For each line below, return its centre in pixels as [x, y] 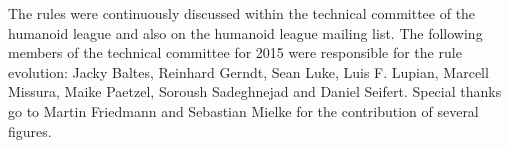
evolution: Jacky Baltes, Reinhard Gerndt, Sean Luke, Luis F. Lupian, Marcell [248, 71]
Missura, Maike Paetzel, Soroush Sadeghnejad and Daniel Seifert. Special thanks [255, 91]
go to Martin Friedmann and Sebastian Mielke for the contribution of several [243, 110]
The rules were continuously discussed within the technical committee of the [242, 13]
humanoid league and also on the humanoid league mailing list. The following [245, 32]
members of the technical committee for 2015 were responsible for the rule [235, 52]
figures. [30, 130]
